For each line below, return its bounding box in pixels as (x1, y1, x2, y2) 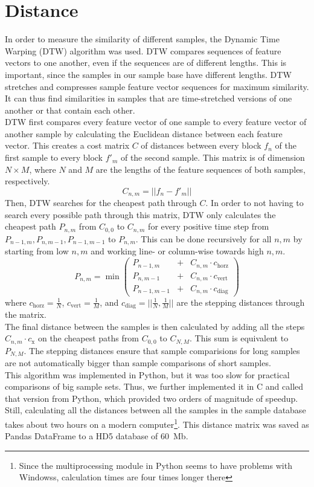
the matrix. (5, 308, 46, 320)
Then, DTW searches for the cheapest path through (5, 196, 197, 209)
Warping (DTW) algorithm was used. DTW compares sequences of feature (5, 44, 281, 57)
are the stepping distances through (176, 295, 305, 308)
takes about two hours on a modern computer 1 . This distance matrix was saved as (5, 416, 309, 430)
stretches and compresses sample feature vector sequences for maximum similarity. (5, 80, 309, 92)
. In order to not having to (205, 196, 304, 209)
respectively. (5, 175, 50, 187)
